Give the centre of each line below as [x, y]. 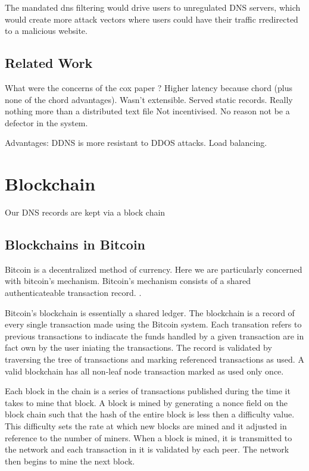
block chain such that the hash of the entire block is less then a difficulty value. [150, 414]
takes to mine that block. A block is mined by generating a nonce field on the [146, 402]
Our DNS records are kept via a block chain [85, 212]
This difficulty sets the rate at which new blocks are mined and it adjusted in [146, 426]
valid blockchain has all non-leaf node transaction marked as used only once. [144, 371]
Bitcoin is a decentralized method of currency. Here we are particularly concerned [154, 269]
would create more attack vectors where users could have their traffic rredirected [152, 19]
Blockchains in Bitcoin [75, 244]
